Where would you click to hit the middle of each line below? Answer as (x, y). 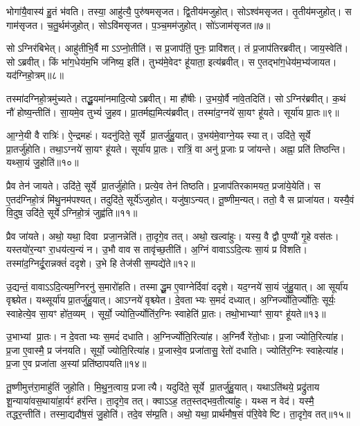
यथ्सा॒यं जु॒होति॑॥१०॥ (43, 162)
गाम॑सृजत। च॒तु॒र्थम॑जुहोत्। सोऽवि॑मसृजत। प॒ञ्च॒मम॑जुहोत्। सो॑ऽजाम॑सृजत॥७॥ (138, 25)
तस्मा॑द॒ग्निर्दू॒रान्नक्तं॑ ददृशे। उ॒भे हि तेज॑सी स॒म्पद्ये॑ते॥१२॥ (101, 262)
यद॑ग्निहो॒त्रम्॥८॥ (35, 75)
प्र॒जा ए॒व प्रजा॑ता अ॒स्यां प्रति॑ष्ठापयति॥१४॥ (76, 363)
